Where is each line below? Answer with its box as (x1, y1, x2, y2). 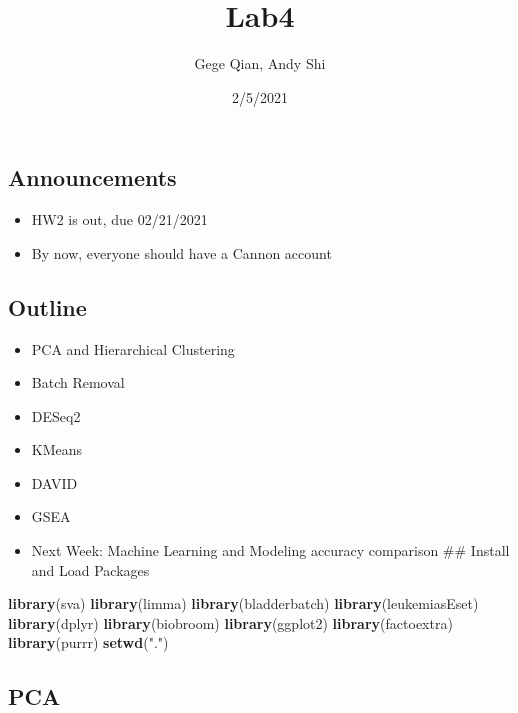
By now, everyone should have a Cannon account (31, 242, 332, 263)
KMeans (31, 439, 83, 460)
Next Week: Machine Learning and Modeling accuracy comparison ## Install (31, 540, 510, 561)
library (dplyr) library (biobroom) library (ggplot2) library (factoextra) (8, 612, 453, 633)
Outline (8, 291, 87, 322)
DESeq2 (31, 405, 81, 426)
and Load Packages (31, 559, 150, 580)
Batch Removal (31, 372, 125, 393)
